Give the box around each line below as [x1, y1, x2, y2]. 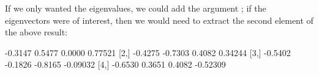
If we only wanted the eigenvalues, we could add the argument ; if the [5, 2, 266, 14]
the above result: [5, 26, 68, 38]
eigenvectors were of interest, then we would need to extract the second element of [5, 13, 313, 26]
